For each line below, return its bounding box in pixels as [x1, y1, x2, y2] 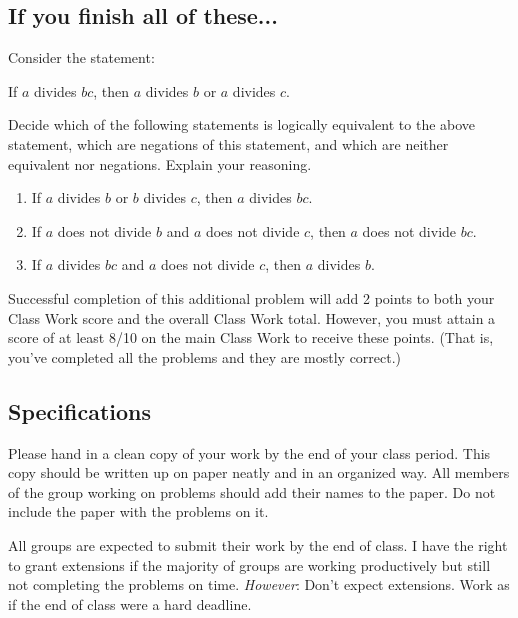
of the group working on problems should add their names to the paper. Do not [8, 481, 496, 502]
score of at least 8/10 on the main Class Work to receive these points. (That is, [8, 327, 494, 348]
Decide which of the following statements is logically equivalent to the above [8, 114, 476, 135]
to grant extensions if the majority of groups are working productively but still [8, 554, 491, 575]
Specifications [8, 395, 152, 426]
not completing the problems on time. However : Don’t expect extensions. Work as [8, 574, 510, 595]
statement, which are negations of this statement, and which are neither [8, 133, 449, 154]
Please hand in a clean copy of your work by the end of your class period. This [8, 442, 491, 463]
